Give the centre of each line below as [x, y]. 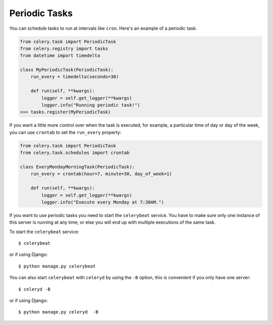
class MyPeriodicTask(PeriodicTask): [67, 70]
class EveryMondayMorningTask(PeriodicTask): [77, 167]
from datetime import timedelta [60, 56]
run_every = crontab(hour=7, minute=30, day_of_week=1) [101, 174]
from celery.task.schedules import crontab [75, 153]
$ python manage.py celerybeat [57, 266]
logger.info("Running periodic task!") [90, 105]
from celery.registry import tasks [64, 48]
